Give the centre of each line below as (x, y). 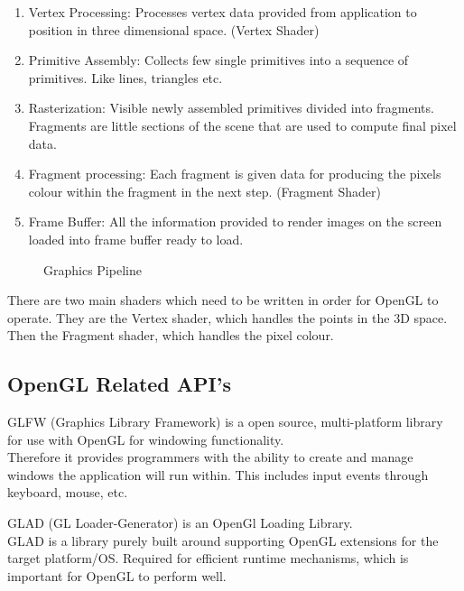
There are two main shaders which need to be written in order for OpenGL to (223, 300)
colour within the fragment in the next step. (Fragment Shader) (204, 191)
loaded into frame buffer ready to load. (136, 239)
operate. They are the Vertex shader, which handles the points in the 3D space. (227, 317)
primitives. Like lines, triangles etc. (125, 77)
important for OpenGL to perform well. (117, 575)
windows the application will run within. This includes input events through (218, 474)
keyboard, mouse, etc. (68, 492)
